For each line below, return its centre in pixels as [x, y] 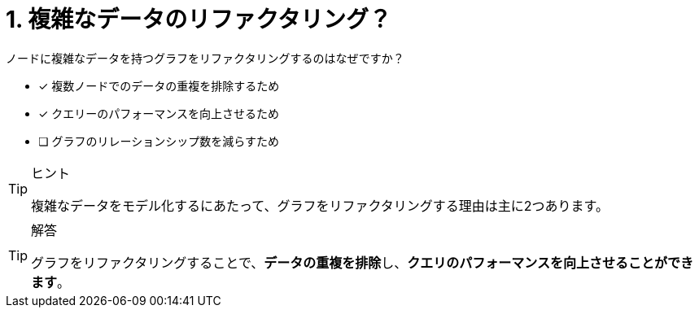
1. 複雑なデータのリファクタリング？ [199, 20]
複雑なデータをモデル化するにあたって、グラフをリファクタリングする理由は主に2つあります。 [320, 205]
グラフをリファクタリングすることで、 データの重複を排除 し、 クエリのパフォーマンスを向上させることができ [362, 262]
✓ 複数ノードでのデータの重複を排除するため [159, 85]
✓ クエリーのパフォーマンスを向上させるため [159, 113]
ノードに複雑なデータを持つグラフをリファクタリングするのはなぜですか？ [205, 58]
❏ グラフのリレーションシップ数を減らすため [159, 141]
